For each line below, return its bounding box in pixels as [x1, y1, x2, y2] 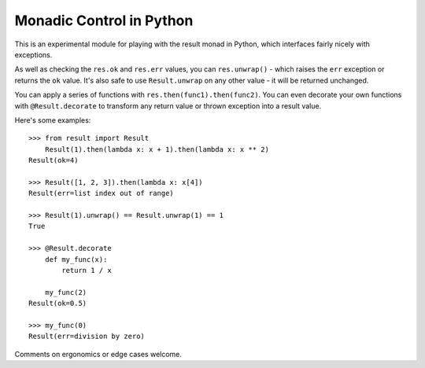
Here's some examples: [14, 115, 91, 125]
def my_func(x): [44, 255, 108, 263]
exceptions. [14, 50, 53, 59]
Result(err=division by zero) [28, 332, 146, 341]
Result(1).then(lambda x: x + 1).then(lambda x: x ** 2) [44, 145, 269, 153]
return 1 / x [61, 266, 112, 274]
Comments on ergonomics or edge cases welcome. [14, 349, 183, 359]
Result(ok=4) [28, 156, 79, 165]
